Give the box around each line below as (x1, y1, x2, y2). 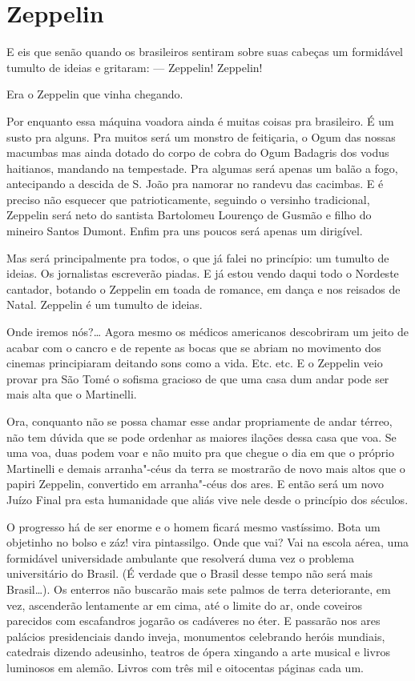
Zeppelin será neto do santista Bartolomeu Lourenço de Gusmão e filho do (6, 206, 372, 223)
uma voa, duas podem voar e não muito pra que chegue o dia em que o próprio (6, 444, 394, 461)
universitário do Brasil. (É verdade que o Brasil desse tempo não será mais (6, 565, 373, 582)
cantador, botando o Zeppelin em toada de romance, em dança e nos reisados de (6, 280, 401, 297)
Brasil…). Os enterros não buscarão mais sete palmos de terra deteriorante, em (6, 580, 391, 597)
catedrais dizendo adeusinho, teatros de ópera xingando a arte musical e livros (6, 643, 390, 660)
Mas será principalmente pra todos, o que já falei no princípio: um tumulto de (6, 249, 389, 266)
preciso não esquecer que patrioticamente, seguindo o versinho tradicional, (6, 190, 370, 207)
